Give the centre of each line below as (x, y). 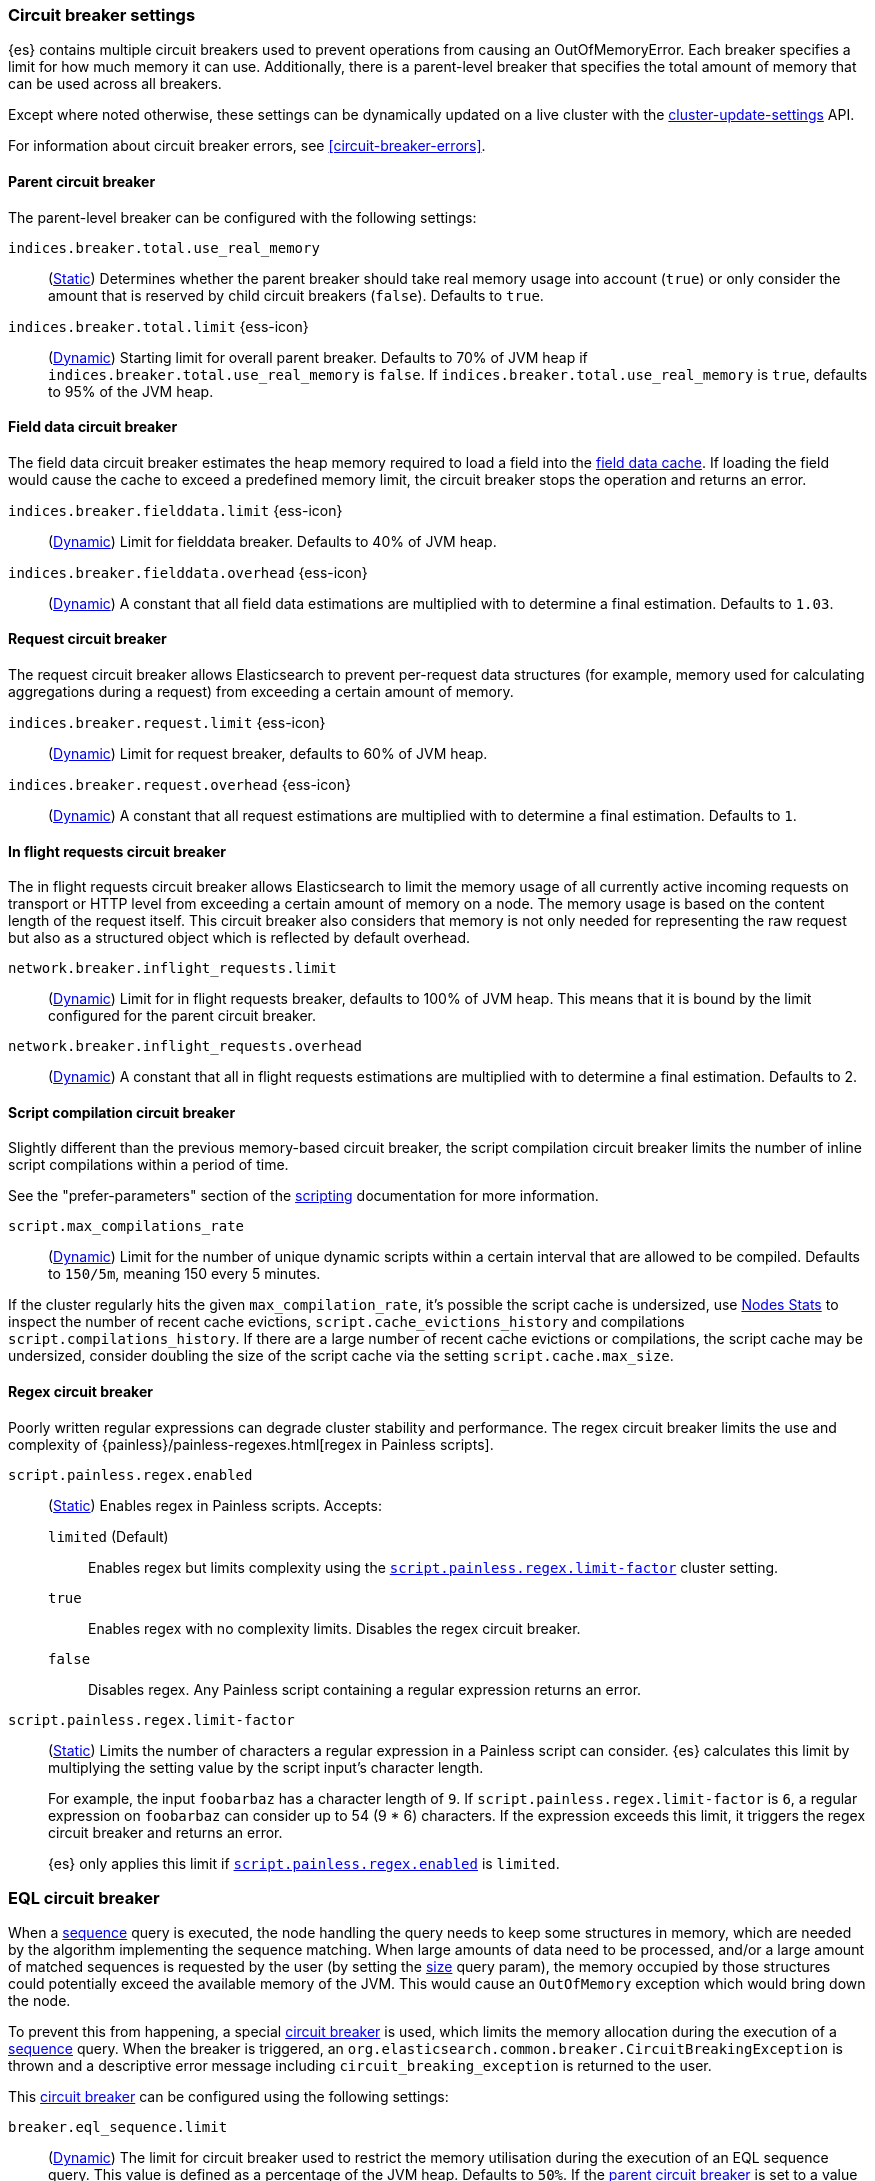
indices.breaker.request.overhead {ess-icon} (179, 785)
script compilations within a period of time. (148, 1165)
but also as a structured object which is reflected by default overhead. (239, 938)
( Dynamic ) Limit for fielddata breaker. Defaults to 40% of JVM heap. (272, 541)
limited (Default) (108, 1536)
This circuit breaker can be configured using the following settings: (228, 2097)
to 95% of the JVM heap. (131, 391)
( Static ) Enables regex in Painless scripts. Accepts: (215, 1505)
